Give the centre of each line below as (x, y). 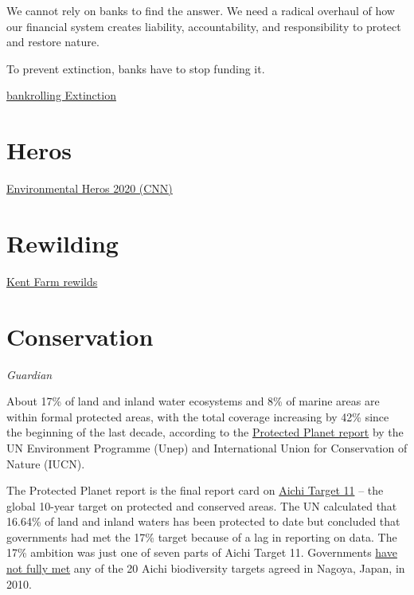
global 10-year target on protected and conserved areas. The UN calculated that (202, 505)
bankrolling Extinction (61, 95)
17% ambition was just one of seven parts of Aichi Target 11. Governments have (202, 552)
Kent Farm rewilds (52, 281)
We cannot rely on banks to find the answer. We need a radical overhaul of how (201, 10)
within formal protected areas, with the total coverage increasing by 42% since (198, 416)
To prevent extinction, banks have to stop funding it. (136, 68)
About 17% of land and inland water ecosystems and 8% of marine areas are (193, 401)
